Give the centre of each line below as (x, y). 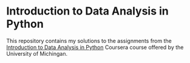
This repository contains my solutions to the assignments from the (89, 41)
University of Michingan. (37, 53)
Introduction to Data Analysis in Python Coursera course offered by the (95, 47)
